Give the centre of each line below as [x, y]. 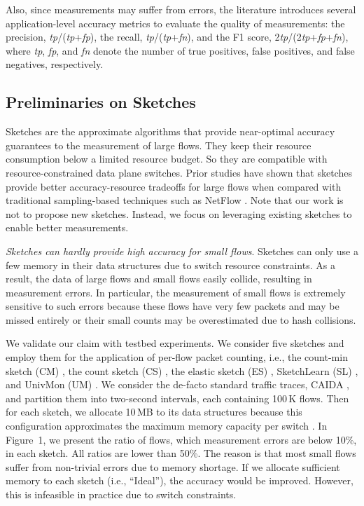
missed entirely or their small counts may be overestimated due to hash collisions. [181, 319]
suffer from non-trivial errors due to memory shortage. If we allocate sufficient [173, 466]
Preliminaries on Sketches [101, 102]
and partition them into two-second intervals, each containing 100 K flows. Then [177, 398]
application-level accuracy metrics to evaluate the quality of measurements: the [175, 23]
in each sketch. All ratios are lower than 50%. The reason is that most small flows [181, 453]
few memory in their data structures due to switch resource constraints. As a [170, 265]
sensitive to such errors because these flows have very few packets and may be [173, 306]
